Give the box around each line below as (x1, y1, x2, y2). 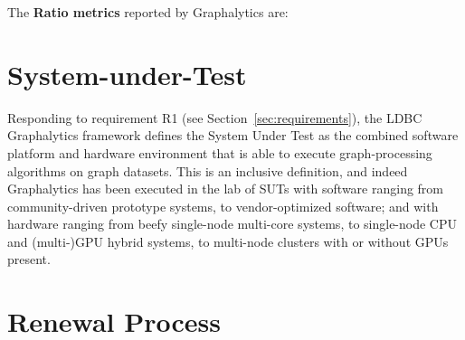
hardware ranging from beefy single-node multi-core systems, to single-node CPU (7, 214, 457, 233)
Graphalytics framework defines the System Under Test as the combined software (7, 126, 459, 145)
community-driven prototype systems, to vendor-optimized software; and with (7, 196, 439, 215)
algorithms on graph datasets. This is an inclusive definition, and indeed (7, 161, 408, 180)
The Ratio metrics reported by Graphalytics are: (7, 3, 289, 21)
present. (7, 250, 51, 269)
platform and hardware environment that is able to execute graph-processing (7, 143, 432, 162)
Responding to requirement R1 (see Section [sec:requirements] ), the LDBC (7, 108, 422, 127)
